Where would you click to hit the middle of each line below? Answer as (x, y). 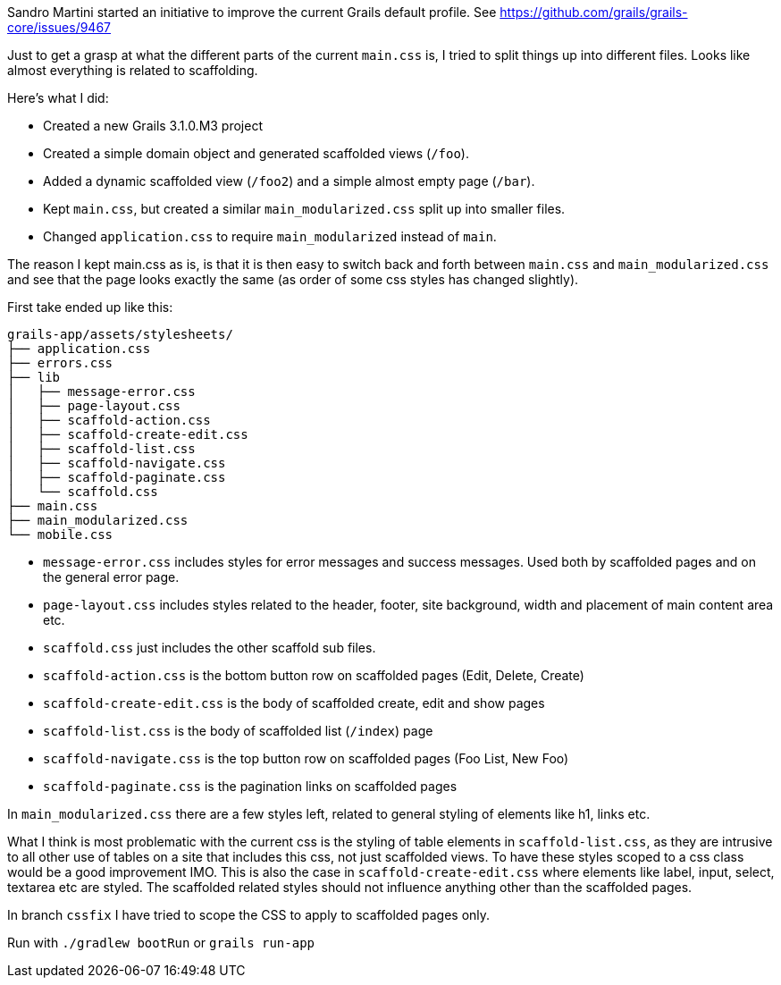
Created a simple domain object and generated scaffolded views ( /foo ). (256, 153)
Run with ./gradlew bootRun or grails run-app (161, 943)
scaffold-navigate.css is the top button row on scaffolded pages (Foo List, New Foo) (306, 758)
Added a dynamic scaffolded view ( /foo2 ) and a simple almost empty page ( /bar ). (289, 181)
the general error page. (111, 577)
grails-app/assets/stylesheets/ (120, 334)
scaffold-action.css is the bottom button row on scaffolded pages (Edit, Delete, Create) (314, 675)
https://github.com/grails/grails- (594, 12)
